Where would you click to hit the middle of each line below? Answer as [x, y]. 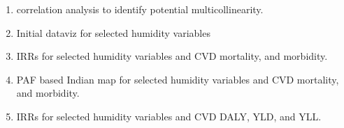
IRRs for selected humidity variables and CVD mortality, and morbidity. [172, 56]
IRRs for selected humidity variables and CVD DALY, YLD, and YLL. [169, 116]
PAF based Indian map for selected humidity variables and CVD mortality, [178, 79]
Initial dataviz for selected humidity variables [113, 32]
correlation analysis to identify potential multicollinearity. [140, 9]
